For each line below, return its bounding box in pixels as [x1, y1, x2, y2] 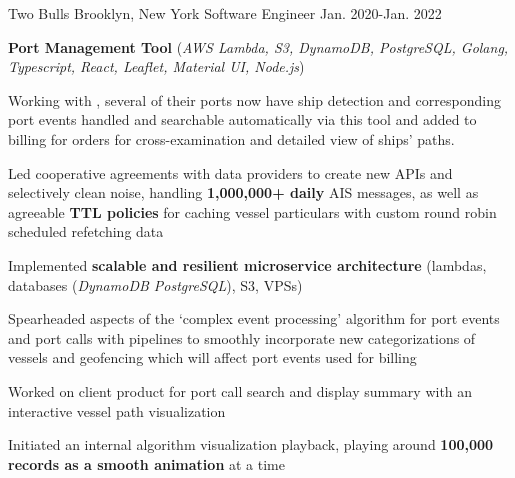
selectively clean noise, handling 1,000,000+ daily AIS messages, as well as [8, 182, 479, 203]
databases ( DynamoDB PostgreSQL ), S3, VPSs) [8, 274, 303, 295]
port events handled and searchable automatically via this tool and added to [8, 109, 477, 130]
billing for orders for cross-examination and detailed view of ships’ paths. [8, 128, 455, 149]
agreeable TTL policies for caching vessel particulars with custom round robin [8, 201, 497, 222]
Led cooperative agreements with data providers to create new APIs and [8, 162, 453, 183]
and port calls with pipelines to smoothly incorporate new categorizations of [8, 327, 476, 348]
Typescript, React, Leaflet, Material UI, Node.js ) [8, 56, 305, 77]
